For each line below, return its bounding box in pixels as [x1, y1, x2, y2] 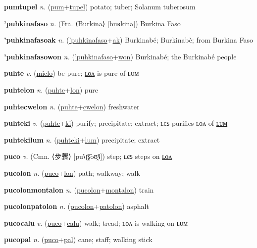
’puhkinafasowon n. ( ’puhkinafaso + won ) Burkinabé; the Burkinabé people [4, 51, 237, 61]
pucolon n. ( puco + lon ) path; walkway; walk [4, 167, 140, 178]
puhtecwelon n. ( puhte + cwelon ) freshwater [4, 101, 140, 111]
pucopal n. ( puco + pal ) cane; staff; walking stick [4, 234, 153, 245]
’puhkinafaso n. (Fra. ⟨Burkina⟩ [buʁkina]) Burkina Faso [4, 18, 181, 28]
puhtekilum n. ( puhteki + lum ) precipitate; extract [4, 134, 160, 145]
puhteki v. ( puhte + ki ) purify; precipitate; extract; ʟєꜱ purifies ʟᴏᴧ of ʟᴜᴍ [4, 118, 228, 128]
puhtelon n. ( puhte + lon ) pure [4, 84, 99, 95]
